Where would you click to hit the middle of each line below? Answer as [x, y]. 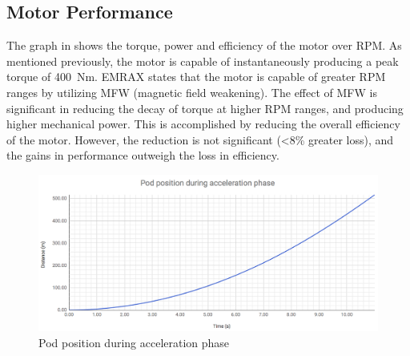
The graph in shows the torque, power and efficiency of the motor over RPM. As [204, 45]
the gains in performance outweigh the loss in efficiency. [143, 155]
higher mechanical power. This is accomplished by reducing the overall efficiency [203, 124]
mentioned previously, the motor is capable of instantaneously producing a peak [203, 61]
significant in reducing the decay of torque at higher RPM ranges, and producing [205, 108]
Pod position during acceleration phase [134, 342]
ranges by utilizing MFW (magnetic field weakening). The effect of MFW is [192, 92]
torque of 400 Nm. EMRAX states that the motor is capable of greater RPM [196, 77]
